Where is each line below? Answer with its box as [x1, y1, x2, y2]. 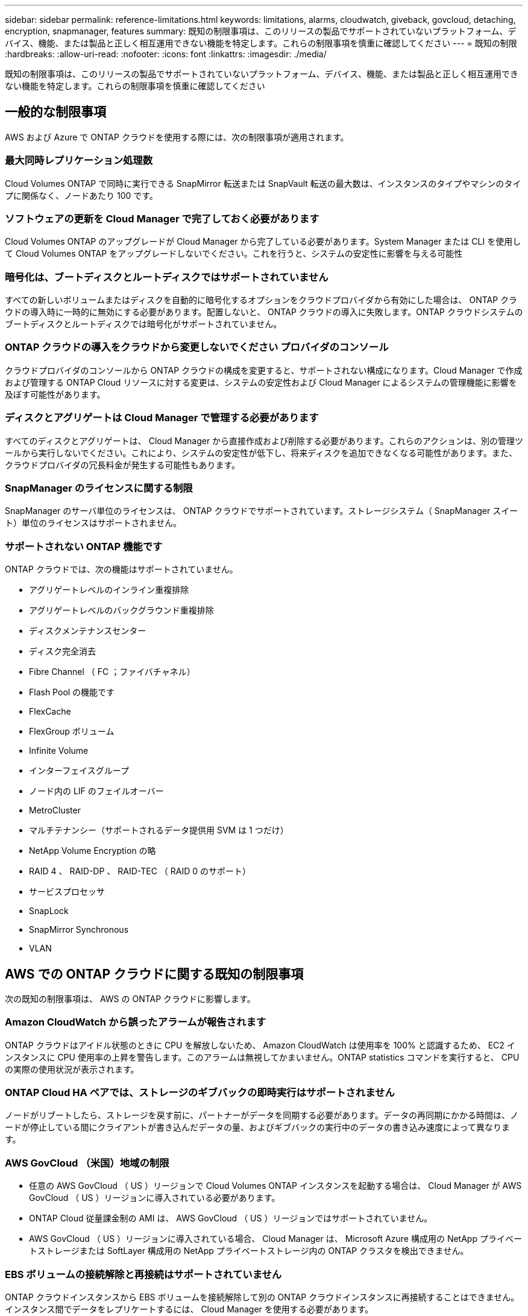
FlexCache [29, 706, 71, 717]
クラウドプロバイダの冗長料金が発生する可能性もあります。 [5, 459, 240, 470]
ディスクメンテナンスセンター [29, 625, 146, 636]
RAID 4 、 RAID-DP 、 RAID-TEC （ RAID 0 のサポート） [29, 866, 251, 877]
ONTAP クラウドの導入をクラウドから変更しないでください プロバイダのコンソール [5, 341, 389, 354]
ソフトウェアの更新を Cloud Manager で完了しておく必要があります [5, 212, 319, 225]
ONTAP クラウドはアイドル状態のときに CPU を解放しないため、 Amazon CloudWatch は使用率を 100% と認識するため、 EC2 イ [5, 1039, 515, 1050]
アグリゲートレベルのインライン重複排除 [29, 584, 189, 595]
